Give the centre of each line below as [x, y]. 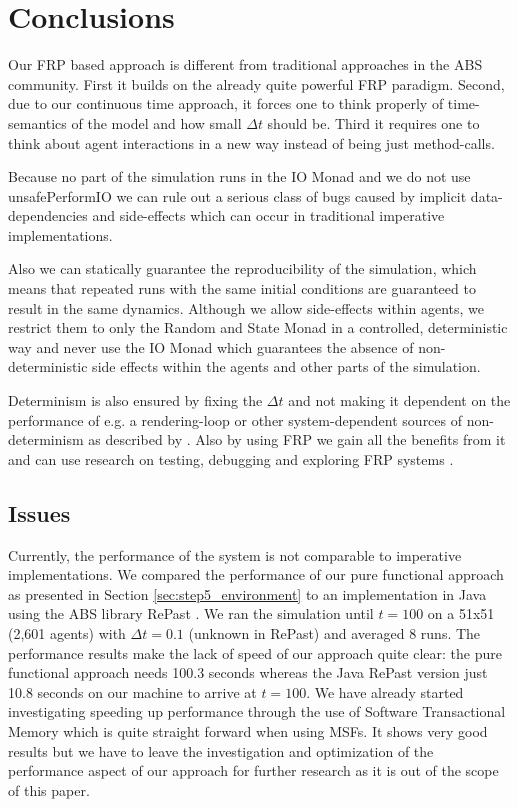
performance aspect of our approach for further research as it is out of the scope [253, 770]
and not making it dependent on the [399, 400]
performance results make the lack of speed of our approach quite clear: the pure [255, 652]
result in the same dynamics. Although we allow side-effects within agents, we [246, 307]
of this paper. [49, 789]
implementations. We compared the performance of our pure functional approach [256, 574]
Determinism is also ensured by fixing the [135, 400]
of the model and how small [156, 122]
